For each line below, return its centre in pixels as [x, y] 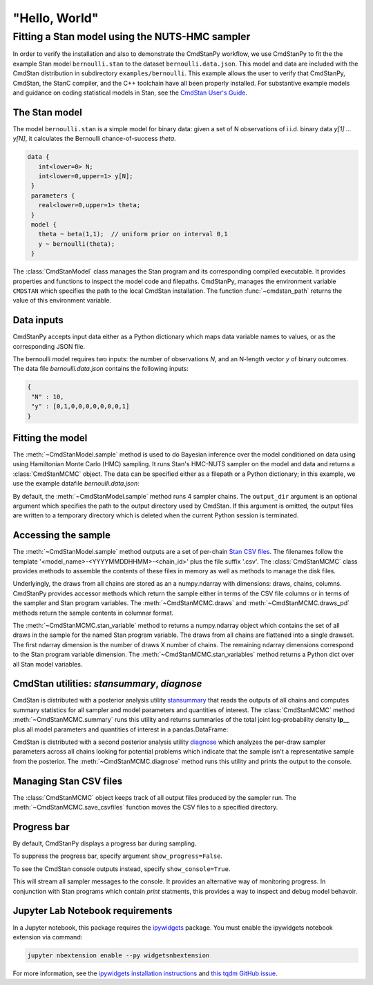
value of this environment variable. [62, 300]
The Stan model [47, 112]
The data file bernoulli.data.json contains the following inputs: [101, 369]
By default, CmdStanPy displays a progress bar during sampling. [105, 843]
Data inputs [38, 320]
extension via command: [48, 937]
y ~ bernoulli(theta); [77, 244]
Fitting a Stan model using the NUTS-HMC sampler [132, 37]
